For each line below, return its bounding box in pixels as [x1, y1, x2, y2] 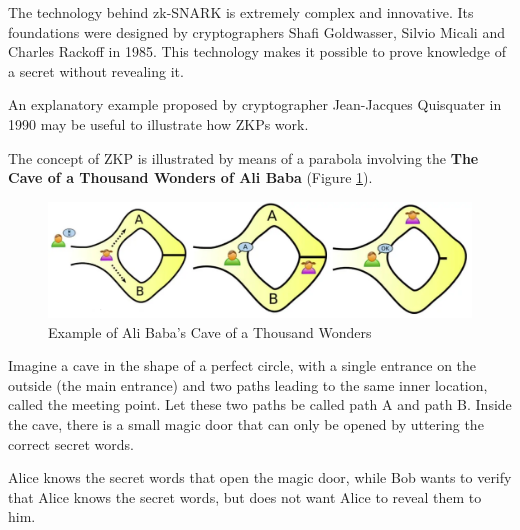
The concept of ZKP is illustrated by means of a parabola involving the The [8, 147, 479, 168]
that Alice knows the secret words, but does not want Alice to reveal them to [8, 486, 482, 507]
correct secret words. [8, 433, 134, 454]
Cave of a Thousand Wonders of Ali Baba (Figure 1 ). [8, 167, 373, 188]
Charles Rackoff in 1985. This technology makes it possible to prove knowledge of [8, 41, 506, 62]
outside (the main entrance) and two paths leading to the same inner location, [8, 374, 488, 395]
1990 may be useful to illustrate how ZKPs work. [8, 113, 309, 134]
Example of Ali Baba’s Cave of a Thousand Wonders [48, 321, 372, 342]
